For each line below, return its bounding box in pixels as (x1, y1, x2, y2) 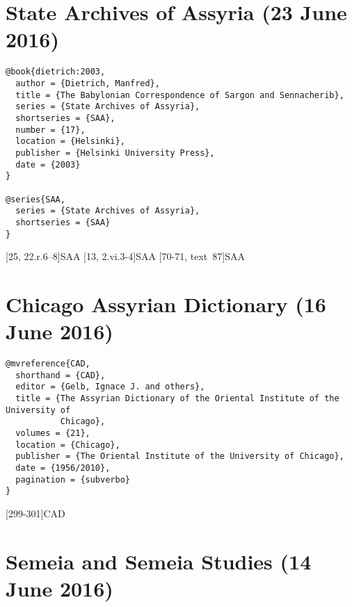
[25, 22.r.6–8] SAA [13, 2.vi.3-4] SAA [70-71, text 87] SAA (6, 249, 245, 264)
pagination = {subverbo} (15, 474, 130, 485)
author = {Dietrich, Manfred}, (15, 78, 160, 88)
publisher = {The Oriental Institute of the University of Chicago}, (15, 451, 344, 462)
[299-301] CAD (6, 505, 65, 520)
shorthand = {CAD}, (15, 370, 106, 380)
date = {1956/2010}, (15, 462, 111, 473)
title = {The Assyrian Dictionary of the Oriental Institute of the (15, 394, 339, 404)
